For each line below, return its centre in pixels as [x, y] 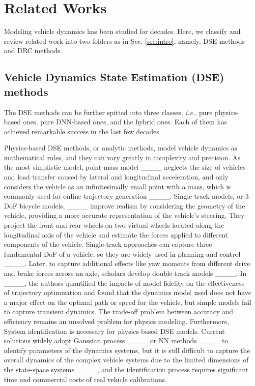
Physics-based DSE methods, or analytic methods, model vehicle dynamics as [121, 148]
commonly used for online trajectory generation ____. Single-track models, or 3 [127, 196]
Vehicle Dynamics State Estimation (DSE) [114, 77]
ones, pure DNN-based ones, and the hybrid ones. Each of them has [125, 122]
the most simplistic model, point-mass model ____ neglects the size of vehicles [125, 167]
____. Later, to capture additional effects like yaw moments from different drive [127, 263]
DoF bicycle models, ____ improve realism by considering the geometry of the [125, 205]
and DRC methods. [33, 50]
